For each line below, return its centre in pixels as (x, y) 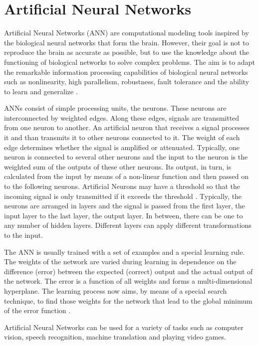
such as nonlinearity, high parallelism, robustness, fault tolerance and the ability (127, 82)
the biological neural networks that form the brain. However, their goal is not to (127, 42)
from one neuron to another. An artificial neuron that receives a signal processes (127, 127)
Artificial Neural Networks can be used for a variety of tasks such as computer (124, 327)
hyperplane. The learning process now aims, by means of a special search (116, 290)
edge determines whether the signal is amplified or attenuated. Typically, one (122, 147)
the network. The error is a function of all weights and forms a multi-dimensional (128, 281)
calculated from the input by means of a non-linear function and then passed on (126, 176)
